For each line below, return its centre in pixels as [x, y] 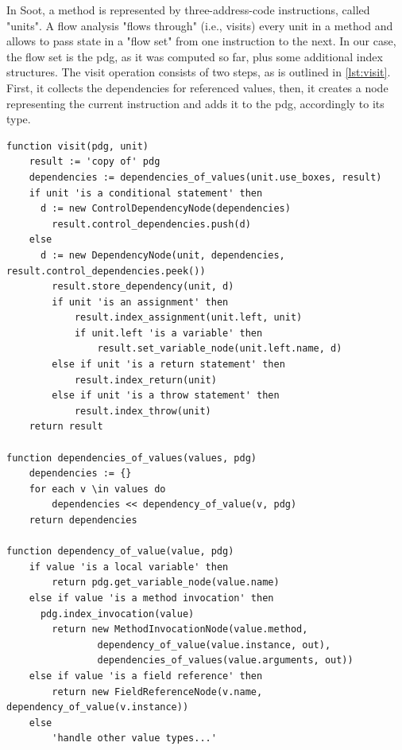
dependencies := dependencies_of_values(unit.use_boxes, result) [205, 177]
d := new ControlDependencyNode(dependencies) [165, 209]
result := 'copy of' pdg [95, 162]
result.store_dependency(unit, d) [143, 287]
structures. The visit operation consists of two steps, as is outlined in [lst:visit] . [199, 72]
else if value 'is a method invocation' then [151, 598]
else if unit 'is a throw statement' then [166, 396]
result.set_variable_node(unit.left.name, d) [220, 349]
